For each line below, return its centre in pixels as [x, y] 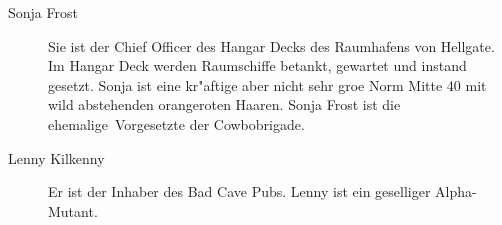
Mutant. [73, 210]
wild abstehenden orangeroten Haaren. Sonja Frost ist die [224, 104]
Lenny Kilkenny [56, 157]
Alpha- [456, 191]
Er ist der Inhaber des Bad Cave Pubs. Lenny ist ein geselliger [239, 191]
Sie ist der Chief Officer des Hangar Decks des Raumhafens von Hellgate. [271, 45]
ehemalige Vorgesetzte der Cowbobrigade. [176, 123]
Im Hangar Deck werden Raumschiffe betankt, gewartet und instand [257, 65]
